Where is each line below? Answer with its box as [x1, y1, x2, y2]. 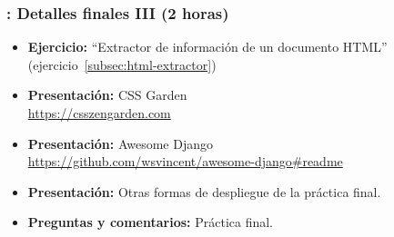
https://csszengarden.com [27, 104, 171, 122]
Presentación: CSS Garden [27, 85, 187, 104]
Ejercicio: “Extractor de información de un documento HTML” [27, 37, 388, 56]
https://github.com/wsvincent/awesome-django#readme [27, 152, 343, 171]
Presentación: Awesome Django [27, 133, 213, 153]
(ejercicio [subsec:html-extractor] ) [27, 54, 217, 74]
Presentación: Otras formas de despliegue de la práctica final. [27, 182, 381, 201]
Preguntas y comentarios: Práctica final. [27, 212, 273, 232]
